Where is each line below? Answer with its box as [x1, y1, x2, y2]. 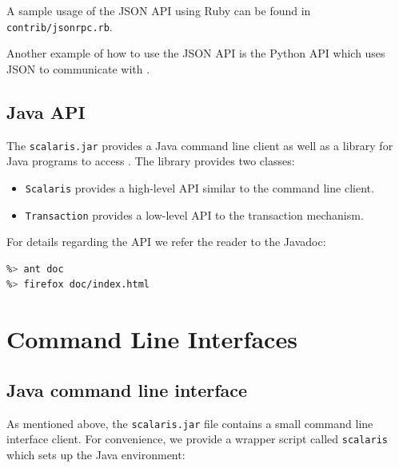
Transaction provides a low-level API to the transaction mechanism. [25, 206, 364, 223]
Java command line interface [6, 377, 248, 402]
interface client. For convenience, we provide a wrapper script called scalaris [6, 430, 388, 447]
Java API [6, 99, 86, 124]
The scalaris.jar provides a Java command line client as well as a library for [6, 137, 393, 153]
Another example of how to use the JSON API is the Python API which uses [6, 45, 385, 61]
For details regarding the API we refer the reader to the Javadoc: [6, 233, 326, 250]
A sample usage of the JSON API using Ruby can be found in [6, 2, 311, 18]
